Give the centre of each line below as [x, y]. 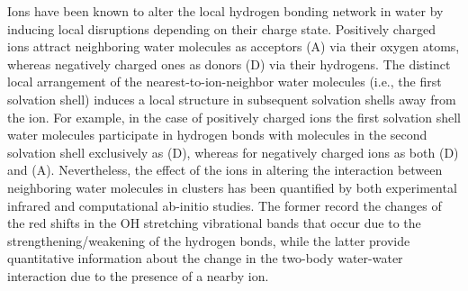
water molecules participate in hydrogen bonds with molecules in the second [217, 135]
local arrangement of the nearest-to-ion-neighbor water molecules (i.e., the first [225, 82]
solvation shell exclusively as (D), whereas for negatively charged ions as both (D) [233, 152]
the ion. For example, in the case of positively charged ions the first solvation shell [234, 117]
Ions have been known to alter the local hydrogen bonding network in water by [225, 11]
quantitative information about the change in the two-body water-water [205, 258]
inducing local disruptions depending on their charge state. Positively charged [221, 28]
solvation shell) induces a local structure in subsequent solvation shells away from [232, 99]
